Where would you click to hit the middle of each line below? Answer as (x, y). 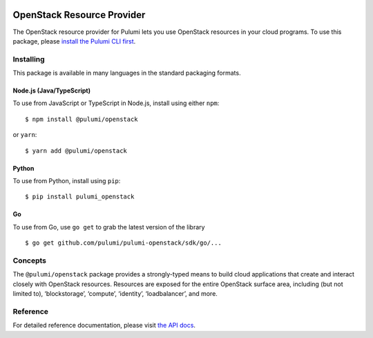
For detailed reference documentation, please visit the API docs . (104, 326)
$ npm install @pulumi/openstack (82, 119)
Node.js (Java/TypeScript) (52, 91)
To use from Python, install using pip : (67, 181)
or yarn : (25, 135)
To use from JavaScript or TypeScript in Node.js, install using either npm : (116, 103)
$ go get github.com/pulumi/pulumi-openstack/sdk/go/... (124, 243)
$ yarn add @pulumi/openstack (76, 151)
